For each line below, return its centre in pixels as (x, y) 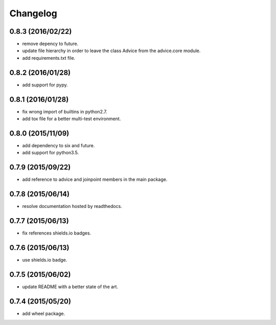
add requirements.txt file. (49, 58)
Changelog (33, 13)
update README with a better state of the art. (70, 287)
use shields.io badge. (45, 260)
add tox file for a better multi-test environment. (72, 119)
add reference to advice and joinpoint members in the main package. (95, 179)
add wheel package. (44, 313)
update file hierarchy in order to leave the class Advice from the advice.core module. (111, 51)
